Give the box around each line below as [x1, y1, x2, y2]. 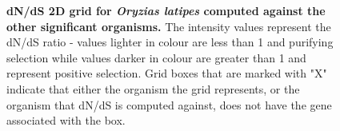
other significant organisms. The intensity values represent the [6, 18, 331, 34]
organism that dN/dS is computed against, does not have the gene [6, 96, 332, 113]
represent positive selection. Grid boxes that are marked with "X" [6, 65, 327, 81]
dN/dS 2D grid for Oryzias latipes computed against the [6, 2, 326, 18]
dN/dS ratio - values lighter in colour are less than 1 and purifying [6, 34, 334, 50]
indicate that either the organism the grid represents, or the [6, 80, 300, 97]
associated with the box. [6, 112, 126, 129]
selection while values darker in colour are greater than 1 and [6, 49, 306, 65]
